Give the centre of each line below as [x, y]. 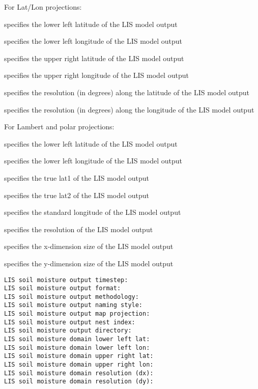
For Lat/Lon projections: [43, 7]
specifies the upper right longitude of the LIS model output [96, 75]
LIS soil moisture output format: [63, 288]
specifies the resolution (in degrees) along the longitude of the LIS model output [129, 109]
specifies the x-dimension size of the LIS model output [89, 246]
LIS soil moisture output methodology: [71, 297]
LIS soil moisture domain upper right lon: [79, 365]
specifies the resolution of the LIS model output [79, 229]
